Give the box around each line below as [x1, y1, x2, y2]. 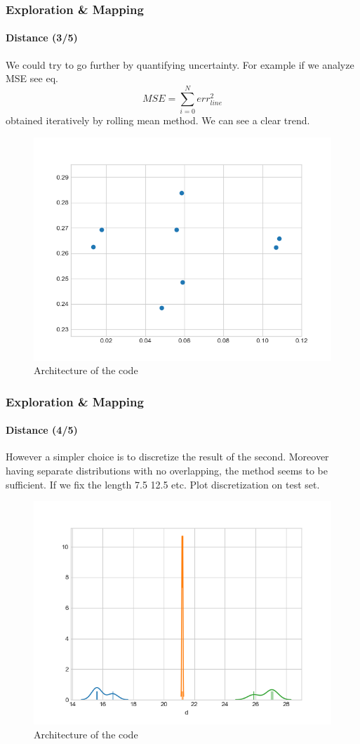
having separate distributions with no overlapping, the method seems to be [6, 463, 328, 477]
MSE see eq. [6, 71, 58, 86]
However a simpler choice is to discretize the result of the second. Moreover [6, 449, 329, 464]
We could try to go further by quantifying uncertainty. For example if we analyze [6, 57, 354, 72]
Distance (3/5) [6, 30, 78, 45]
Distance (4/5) [6, 423, 78, 437]
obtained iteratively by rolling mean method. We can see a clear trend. [6, 112, 310, 127]
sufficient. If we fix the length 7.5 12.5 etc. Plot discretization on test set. [6, 477, 320, 491]
